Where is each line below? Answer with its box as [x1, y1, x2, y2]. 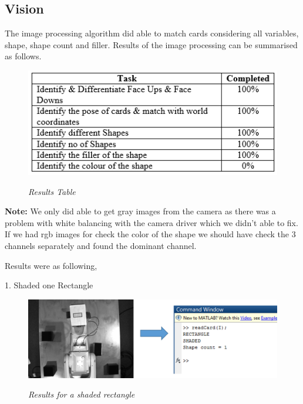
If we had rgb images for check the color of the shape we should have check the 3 [5, 228, 296, 240]
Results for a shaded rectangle [28, 388, 135, 400]
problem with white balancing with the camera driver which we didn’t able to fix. [5, 216, 298, 228]
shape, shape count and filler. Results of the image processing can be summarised [5, 38, 298, 51]
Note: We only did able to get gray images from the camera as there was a [5, 205, 276, 217]
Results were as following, [5, 259, 97, 271]
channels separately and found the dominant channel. [5, 239, 197, 251]
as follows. [5, 50, 42, 62]
